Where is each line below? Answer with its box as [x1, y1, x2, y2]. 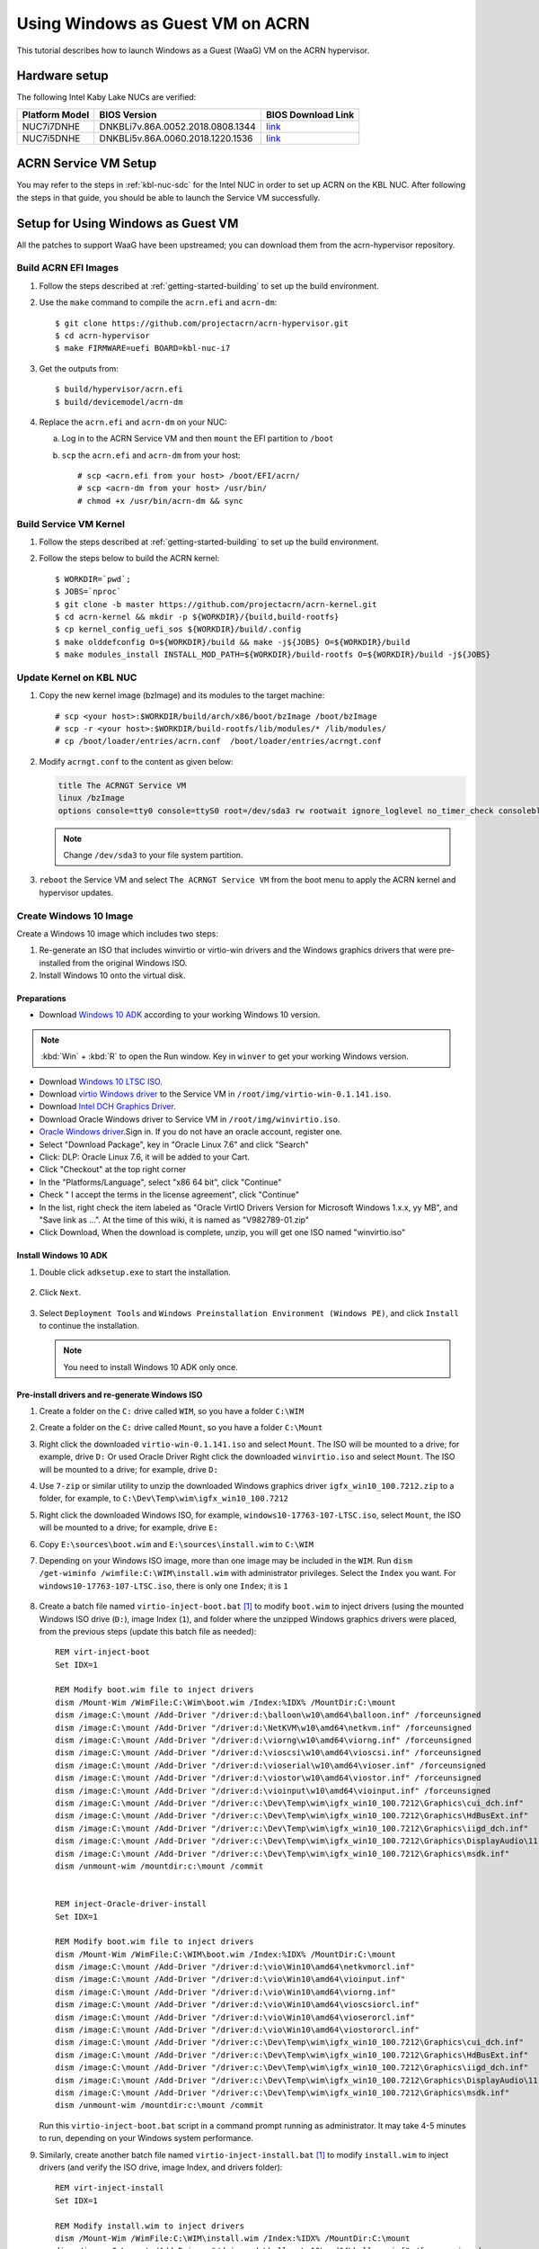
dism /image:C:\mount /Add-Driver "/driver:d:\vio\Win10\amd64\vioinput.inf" [55, 1975, 406, 1985]
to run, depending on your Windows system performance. [39, 2133, 254, 2144]
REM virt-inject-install [55, 2182, 164, 2193]
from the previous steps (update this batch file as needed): [39, 1626, 257, 1636]
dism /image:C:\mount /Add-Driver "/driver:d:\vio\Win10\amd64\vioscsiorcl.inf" [55, 2000, 420, 2010]
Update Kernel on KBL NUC [16, 671, 137, 684]
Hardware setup [16, 68, 109, 84]
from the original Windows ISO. [72, 957, 188, 968]
